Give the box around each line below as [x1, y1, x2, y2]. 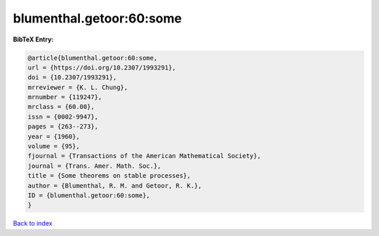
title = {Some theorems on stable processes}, [27, 172, 191, 180]
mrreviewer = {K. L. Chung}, [27, 83, 128, 91]
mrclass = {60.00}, [27, 103, 95, 111]
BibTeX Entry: [13, 35, 54, 44]
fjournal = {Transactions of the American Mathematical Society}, [27, 152, 261, 160]
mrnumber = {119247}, [27, 93, 102, 101]
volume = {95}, [27, 143, 80, 150]
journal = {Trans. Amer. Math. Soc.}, [27, 162, 161, 170]
